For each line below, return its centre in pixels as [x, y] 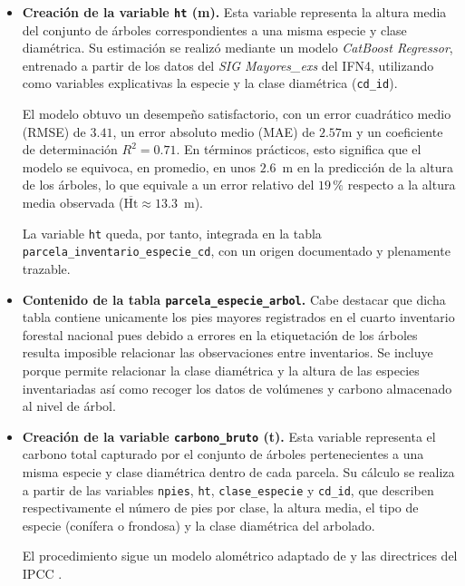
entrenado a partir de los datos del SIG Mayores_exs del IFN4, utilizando [228, 65]
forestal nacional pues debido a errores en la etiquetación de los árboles [220, 334]
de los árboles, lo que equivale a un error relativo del [168, 185]
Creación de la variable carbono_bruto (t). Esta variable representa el [229, 436]
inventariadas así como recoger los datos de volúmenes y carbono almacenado [237, 388]
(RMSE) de [54, 131]
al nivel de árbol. [69, 406]
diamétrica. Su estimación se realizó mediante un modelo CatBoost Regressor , [237, 48]
